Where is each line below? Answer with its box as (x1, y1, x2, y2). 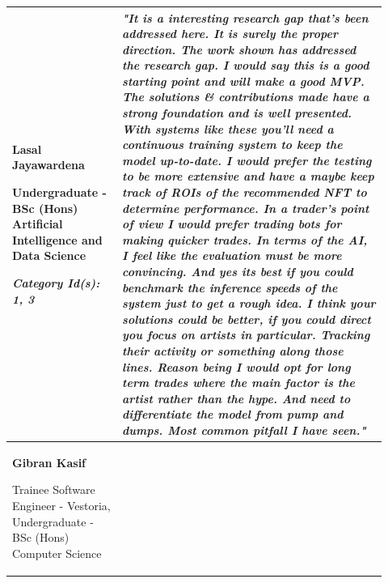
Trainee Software (12, 481, 95, 498)
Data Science (12, 247, 86, 264)
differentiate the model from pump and (122, 406, 344, 423)
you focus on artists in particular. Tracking (122, 326, 370, 343)
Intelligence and (12, 231, 103, 248)
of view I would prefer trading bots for (122, 215, 342, 232)
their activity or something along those (122, 342, 344, 359)
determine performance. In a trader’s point (122, 199, 369, 216)
